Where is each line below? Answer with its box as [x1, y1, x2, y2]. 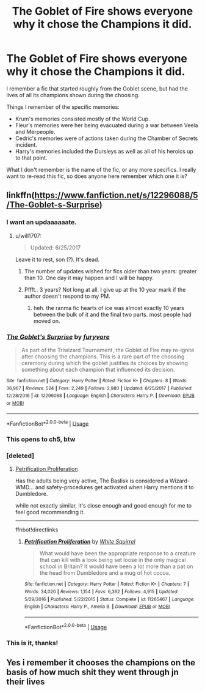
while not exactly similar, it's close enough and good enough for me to [15, 502, 192, 509]
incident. [15, 141, 38, 148]
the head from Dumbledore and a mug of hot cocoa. [39, 569, 171, 577]
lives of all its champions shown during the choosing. [6, 91, 140, 98]
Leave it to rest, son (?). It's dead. [15, 256, 99, 263]
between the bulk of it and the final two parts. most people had [33, 311, 192, 318]
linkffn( [6, 190, 35, 201]
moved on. [33, 317, 60, 325]
